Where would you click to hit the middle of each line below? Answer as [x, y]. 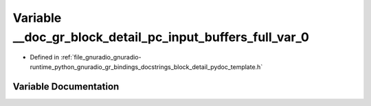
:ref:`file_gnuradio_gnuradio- [101, 57]
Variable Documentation [66, 87]
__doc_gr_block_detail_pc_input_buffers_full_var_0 [161, 37]
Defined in [45, 57]
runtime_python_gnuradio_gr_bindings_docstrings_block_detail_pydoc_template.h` [146, 67]
